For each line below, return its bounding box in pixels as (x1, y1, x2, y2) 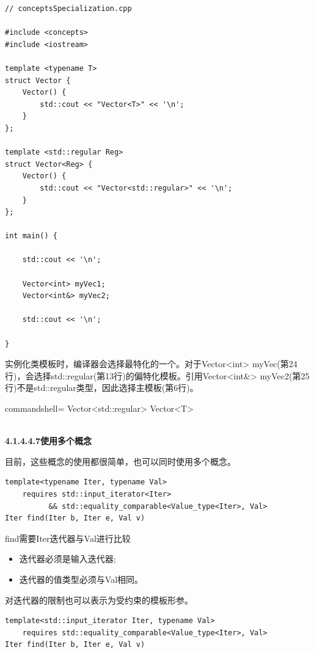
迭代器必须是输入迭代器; (19, 552, 116, 565)
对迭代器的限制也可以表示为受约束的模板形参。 (5, 593, 193, 606)
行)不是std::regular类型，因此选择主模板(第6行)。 (5, 381, 199, 394)
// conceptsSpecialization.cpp (5, 4, 132, 13)
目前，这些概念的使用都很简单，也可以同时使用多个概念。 (5, 454, 236, 467)
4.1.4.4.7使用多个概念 (5, 434, 92, 447)
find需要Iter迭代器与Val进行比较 (5, 531, 131, 544)
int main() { (5, 232, 57, 241)
